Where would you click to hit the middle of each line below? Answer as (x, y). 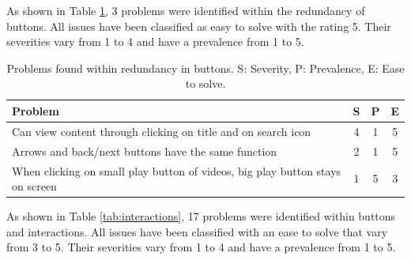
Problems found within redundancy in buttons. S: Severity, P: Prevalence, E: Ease (205, 68)
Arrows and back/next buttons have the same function (145, 151)
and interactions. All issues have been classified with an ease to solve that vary (197, 231)
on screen (34, 186)
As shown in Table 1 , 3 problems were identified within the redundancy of (186, 10)
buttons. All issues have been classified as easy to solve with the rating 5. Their (199, 26)
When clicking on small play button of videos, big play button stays (177, 170)
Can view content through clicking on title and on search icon (162, 131)
